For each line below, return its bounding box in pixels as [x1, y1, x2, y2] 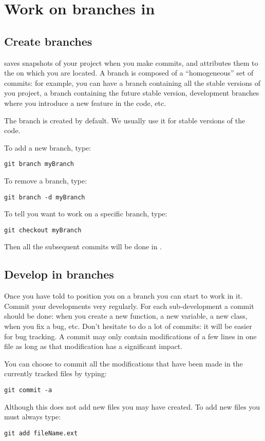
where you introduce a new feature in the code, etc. [4, 97, 166, 108]
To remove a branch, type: [4, 175, 87, 186]
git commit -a [4, 387, 52, 394]
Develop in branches [4, 266, 114, 282]
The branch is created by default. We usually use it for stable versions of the [4, 115, 245, 125]
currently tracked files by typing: [4, 368, 107, 379]
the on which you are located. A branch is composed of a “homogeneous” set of [4, 67, 254, 78]
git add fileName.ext [4, 429, 78, 437]
